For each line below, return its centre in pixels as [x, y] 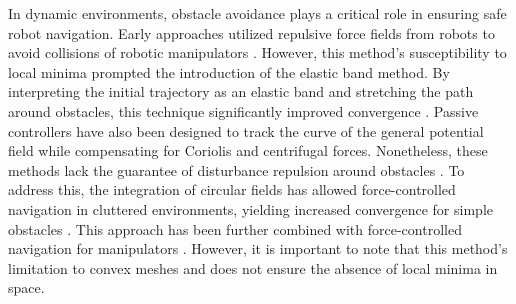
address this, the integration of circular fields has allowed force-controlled [232, 189]
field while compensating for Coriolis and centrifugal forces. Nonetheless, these [248, 150]
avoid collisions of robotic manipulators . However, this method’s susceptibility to [257, 52]
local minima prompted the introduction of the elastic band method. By [229, 71]
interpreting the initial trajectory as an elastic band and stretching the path [241, 91]
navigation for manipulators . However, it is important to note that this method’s [258, 248]
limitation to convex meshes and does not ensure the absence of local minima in [253, 267]
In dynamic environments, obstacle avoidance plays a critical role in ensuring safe [257, 13]
